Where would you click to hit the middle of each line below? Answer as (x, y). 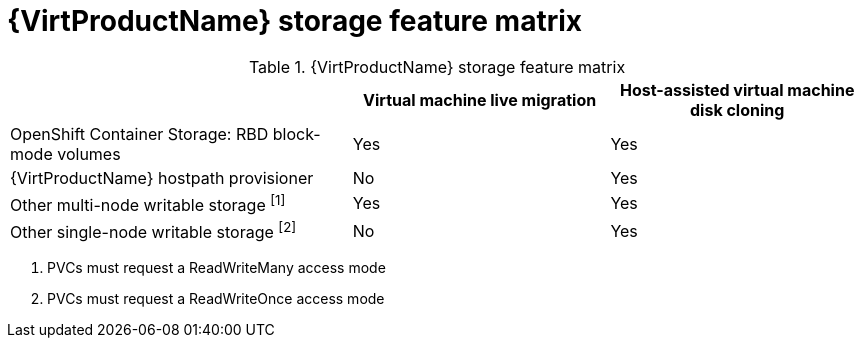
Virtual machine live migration (480, 99)
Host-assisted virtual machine (737, 89)
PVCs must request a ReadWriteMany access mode (216, 268)
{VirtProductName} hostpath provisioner (162, 177)
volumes (89, 153)
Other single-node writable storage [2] (153, 231)
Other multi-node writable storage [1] (148, 203)
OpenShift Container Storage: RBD (139, 133)
